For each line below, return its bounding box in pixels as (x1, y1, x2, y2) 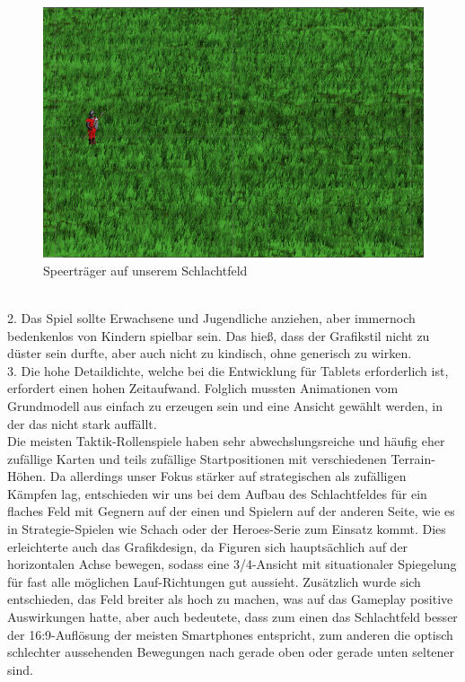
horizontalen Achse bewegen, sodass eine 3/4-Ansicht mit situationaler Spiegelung (7, 555, 457, 573)
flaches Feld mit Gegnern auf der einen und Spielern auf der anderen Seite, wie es (7, 502, 455, 520)
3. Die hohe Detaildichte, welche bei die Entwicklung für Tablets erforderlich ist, (7, 361, 449, 380)
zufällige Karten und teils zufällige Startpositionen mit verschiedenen (7, 449, 387, 468)
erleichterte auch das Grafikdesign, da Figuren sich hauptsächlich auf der (7, 537, 408, 555)
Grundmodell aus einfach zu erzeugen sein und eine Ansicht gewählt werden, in (7, 396, 443, 415)
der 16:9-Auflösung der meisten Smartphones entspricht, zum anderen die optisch (7, 625, 453, 643)
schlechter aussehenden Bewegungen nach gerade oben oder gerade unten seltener (7, 643, 455, 661)
